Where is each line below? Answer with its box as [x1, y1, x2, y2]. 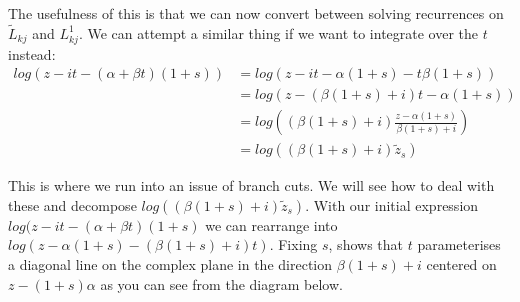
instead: [8, 43, 56, 64]
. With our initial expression [305, 194, 479, 215]
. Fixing [269, 234, 318, 255]
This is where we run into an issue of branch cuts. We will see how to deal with [8, 175, 495, 196]
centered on [426, 254, 497, 275]
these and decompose [8, 194, 137, 215]
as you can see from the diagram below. [100, 273, 343, 294]
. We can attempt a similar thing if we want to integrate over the [78, 22, 479, 43]
